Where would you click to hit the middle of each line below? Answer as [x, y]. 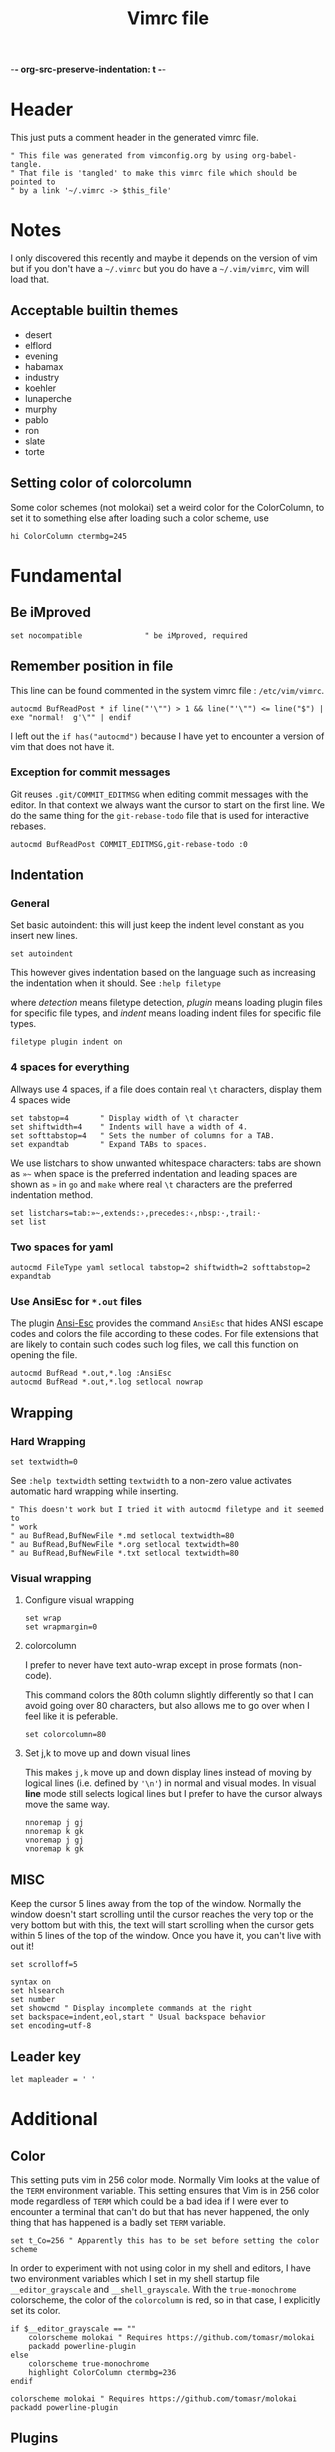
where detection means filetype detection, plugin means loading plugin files [166, 1003]
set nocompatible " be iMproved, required [129, 635]
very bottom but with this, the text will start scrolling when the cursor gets [162, 1925]
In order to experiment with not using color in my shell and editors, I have [161, 2268]
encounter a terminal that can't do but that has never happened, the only [160, 2211]
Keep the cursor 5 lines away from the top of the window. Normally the [156, 1904]
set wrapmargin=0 [61, 1627]
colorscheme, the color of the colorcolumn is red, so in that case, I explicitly [165, 2299]
